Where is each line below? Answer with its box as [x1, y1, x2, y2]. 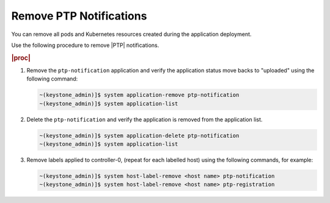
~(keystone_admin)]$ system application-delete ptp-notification [39, 132, 240, 139]
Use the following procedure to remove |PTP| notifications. [11, 41, 159, 49]
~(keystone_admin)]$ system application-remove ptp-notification [39, 91, 240, 99]
